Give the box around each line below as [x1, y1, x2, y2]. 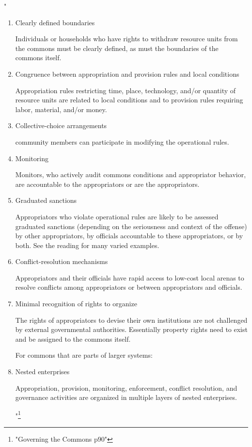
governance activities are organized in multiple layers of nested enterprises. [15, 392, 237, 402]
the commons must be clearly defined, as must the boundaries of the [15, 43, 219, 53]
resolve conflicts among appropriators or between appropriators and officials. [15, 282, 242, 292]
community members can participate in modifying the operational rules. [15, 136, 229, 147]
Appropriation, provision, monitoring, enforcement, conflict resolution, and [15, 382, 237, 393]
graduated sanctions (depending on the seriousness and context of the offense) [15, 221, 247, 231]
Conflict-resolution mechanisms [15, 256, 108, 266]
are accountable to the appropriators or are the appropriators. [15, 179, 200, 189]
